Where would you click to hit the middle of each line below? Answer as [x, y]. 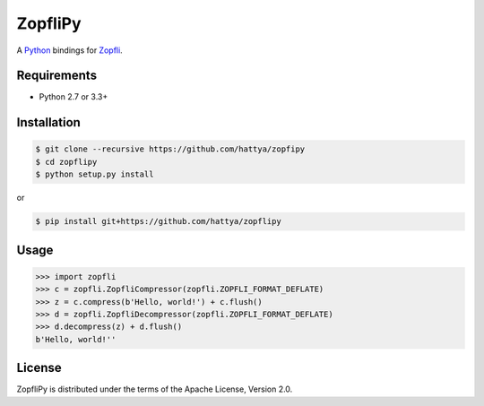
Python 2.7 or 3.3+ [73, 97]
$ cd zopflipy [66, 162]
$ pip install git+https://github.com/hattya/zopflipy [158, 221]
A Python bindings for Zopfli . [69, 50]
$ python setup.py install [95, 174]
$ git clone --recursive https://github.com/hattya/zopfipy [170, 149]
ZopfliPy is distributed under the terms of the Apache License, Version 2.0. [155, 389]
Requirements [57, 76]
